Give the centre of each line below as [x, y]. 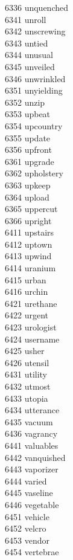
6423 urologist [31, 327]
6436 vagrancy [31, 433]
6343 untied [27, 43]
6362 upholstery [34, 173]
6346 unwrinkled [35, 78]
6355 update [28, 137]
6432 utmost [28, 386]
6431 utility [26, 374]
